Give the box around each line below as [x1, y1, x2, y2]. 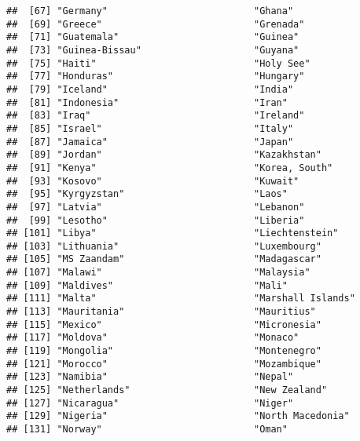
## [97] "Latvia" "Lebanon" [6, 201, 305, 213]
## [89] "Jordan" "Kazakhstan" [6, 149, 321, 161]
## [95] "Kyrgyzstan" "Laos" [6, 188, 288, 200]
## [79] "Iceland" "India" [6, 83, 294, 95]
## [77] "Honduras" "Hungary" [6, 71, 305, 82]
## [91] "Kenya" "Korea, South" [6, 162, 333, 173]
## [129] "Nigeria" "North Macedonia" [6, 410, 350, 422]
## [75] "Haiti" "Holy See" [6, 57, 310, 69]
